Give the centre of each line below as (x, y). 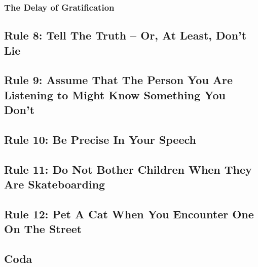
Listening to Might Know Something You (115, 94)
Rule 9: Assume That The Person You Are (119, 80)
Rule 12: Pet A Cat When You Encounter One (129, 214)
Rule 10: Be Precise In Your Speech (100, 139)
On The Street (43, 229)
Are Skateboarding (55, 184)
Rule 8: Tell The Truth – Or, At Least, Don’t (125, 35)
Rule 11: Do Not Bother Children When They (128, 169)
